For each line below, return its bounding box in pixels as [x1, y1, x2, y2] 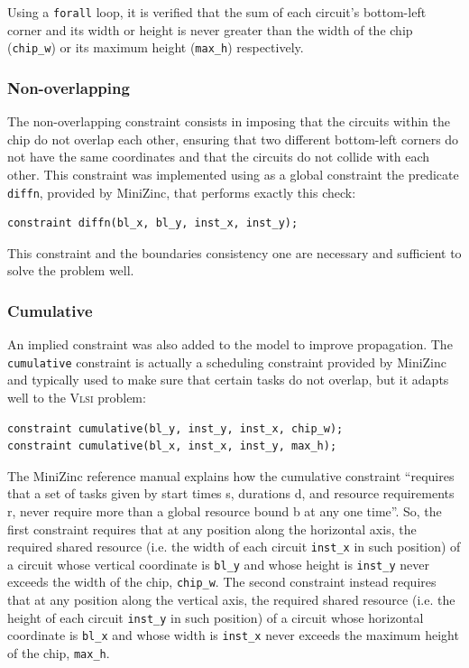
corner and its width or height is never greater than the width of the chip [7, 20, 413, 39]
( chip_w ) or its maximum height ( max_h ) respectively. [7, 38, 304, 57]
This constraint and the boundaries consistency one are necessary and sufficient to [7, 243, 462, 262]
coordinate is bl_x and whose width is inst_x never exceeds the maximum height [7, 626, 459, 645]
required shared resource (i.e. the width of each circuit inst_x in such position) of [7, 537, 461, 556]
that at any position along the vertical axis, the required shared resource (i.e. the [7, 590, 455, 609]
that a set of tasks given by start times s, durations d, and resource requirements [7, 484, 455, 503]
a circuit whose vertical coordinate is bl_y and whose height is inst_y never [7, 554, 429, 573]
